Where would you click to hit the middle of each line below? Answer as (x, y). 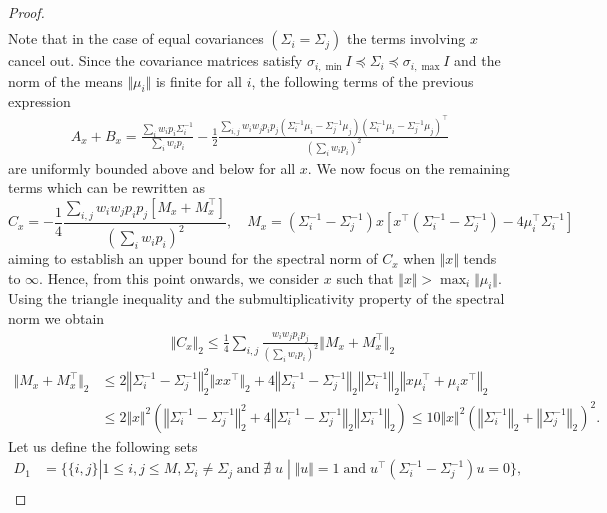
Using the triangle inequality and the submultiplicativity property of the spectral (256, 298)
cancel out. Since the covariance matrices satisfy (155, 60)
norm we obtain (56, 318)
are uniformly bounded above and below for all (152, 167)
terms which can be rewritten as (107, 187)
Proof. (26, 12)
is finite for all (199, 80)
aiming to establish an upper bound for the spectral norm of (193, 258)
